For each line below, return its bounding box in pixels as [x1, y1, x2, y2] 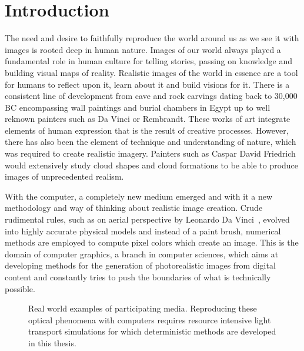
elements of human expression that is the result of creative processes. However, [5, 124, 289, 136]
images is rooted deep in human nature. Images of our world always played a [5, 43, 281, 55]
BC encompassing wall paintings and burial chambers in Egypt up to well [5, 101, 270, 113]
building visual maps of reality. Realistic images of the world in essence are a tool [5, 66, 298, 78]
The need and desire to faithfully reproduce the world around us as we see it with [5, 32, 299, 44]
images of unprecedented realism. [5, 170, 124, 183]
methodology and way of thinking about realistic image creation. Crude [5, 201, 263, 214]
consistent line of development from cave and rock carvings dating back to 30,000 [5, 90, 298, 102]
